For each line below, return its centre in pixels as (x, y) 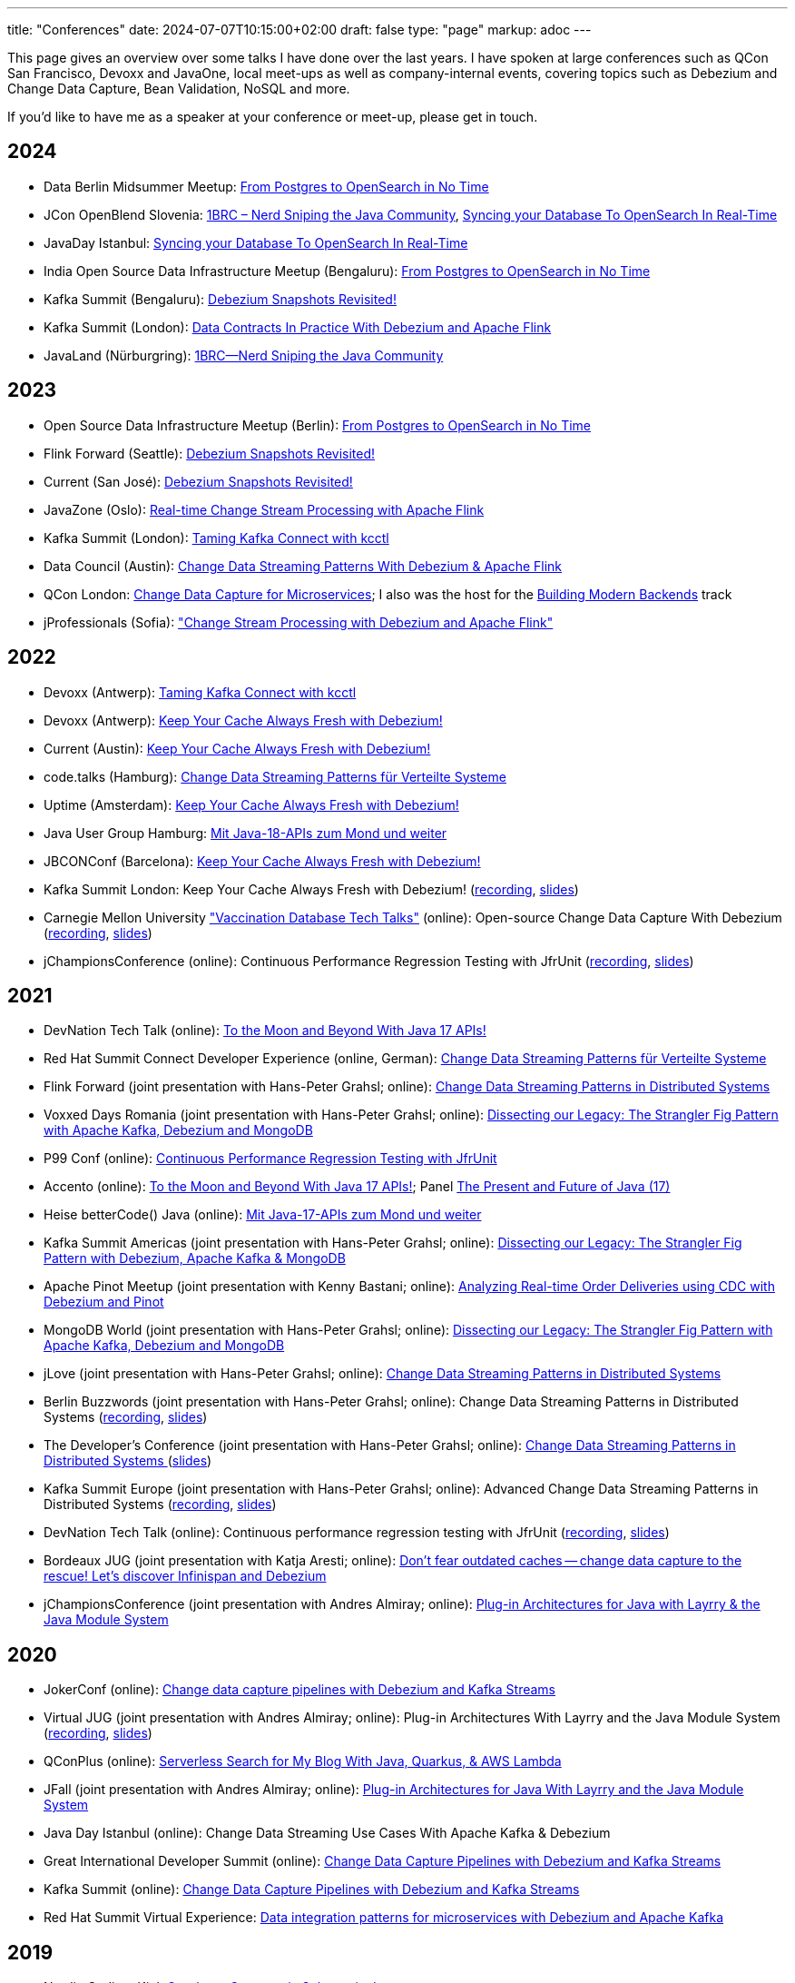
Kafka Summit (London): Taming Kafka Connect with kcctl (216, 538)
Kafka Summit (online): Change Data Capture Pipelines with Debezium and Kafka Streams (312, 1889)
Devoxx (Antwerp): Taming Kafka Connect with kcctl (200, 692)
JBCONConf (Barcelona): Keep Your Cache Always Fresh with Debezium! (262, 861)
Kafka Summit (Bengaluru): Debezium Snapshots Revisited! (220, 299)
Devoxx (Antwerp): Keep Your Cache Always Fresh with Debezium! (243, 720)
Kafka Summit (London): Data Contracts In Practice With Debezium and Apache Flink (298, 327)
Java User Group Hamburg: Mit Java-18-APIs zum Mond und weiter (245, 833)
